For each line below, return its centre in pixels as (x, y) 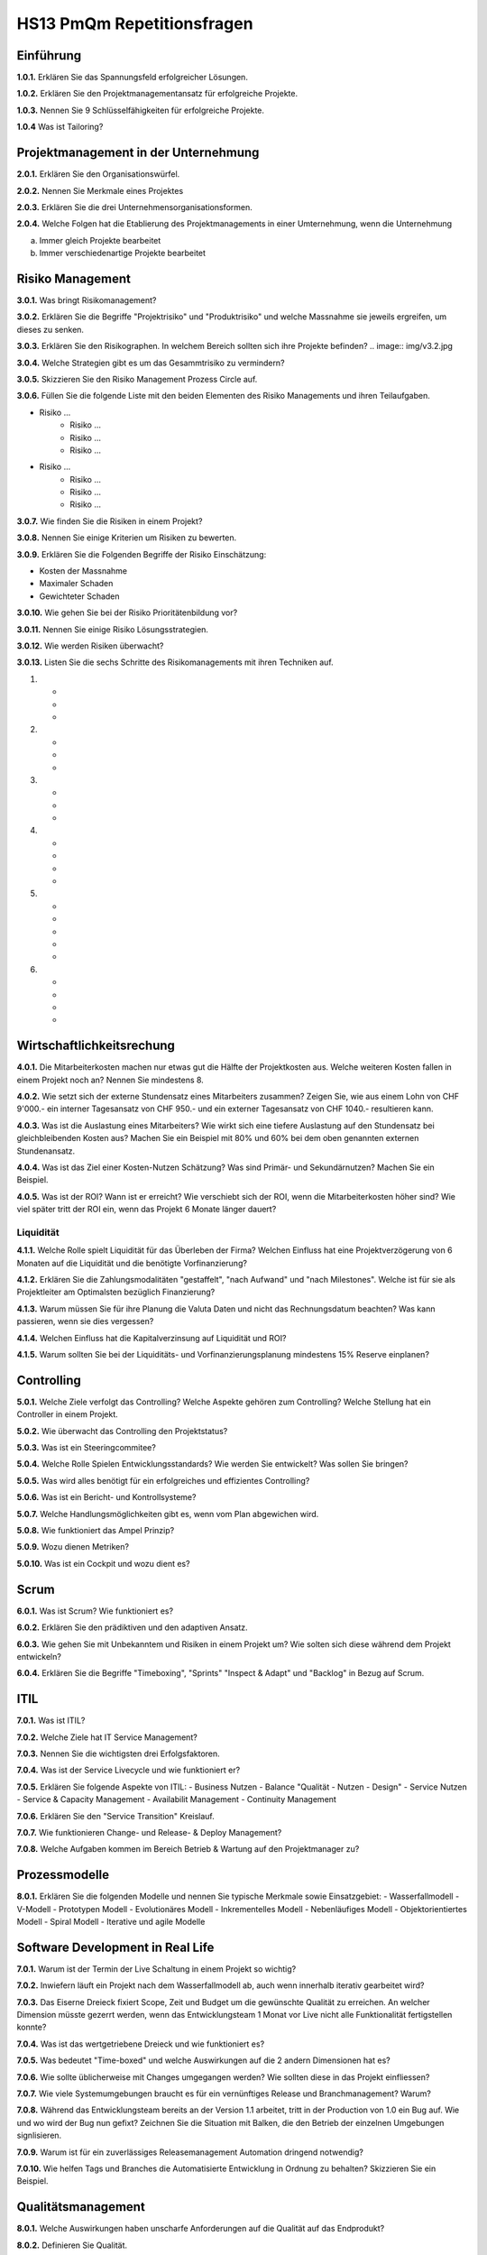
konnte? (32, 2027)
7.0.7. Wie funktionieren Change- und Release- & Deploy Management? (149, 1832)
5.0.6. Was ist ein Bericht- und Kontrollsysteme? (106, 1497)
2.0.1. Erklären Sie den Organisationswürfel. (98, 174)
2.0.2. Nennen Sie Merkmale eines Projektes (100, 190)
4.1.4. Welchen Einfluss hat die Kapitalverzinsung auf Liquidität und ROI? (152, 1338)
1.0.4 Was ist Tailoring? (60, 127)
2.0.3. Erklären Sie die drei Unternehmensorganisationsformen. (134, 207)
